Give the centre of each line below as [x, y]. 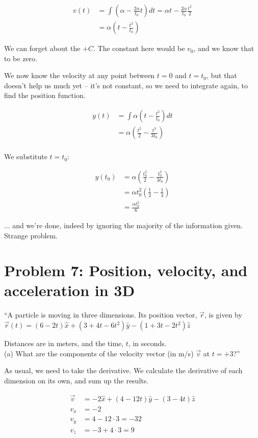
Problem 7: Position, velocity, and [126, 270]
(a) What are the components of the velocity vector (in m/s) [99, 353]
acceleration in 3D [70, 290]
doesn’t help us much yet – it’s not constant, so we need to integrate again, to [126, 85]
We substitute [26, 156]
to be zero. [21, 58]
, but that [222, 75]
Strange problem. [31, 235]
